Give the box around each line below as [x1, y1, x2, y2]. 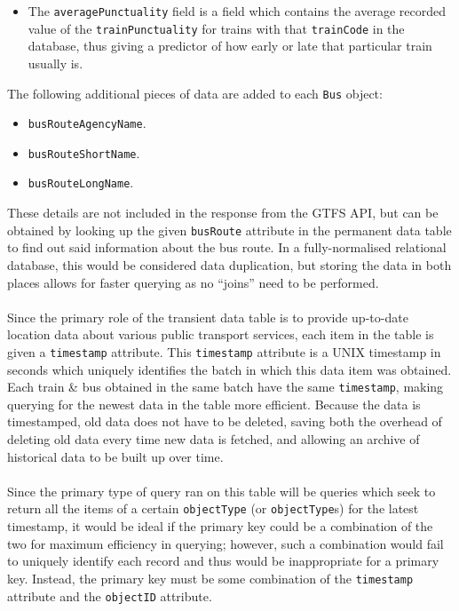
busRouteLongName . [28, 173, 134, 192]
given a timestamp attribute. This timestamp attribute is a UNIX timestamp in [7, 342, 441, 361]
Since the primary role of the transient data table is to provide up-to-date [7, 307, 408, 326]
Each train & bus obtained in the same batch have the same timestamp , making [7, 377, 444, 396]
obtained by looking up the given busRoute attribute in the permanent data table [7, 220, 452, 239]
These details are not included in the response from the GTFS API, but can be [7, 203, 439, 222]
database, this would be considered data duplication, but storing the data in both [7, 255, 452, 274]
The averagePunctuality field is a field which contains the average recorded [28, 2, 446, 20]
